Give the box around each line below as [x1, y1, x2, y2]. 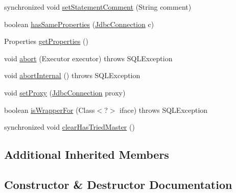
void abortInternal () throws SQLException [4, 70, 140, 81]
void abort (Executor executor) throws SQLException [4, 53, 173, 63]
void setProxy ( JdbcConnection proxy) [4, 87, 126, 98]
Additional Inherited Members [4, 147, 169, 162]
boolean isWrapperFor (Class [4, 104, 95, 115]
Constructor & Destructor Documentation [4, 176, 232, 192]
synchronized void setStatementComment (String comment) [4, 2, 192, 12]
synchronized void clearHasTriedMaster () [4, 122, 135, 132]
